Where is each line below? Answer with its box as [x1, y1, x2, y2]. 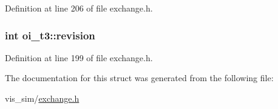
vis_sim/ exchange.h [5, 92, 80, 104]
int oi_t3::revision [5, 27, 95, 42]
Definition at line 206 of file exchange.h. [5, 2, 153, 14]
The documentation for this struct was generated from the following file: [5, 71, 274, 84]
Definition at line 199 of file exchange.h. [5, 51, 153, 64]
